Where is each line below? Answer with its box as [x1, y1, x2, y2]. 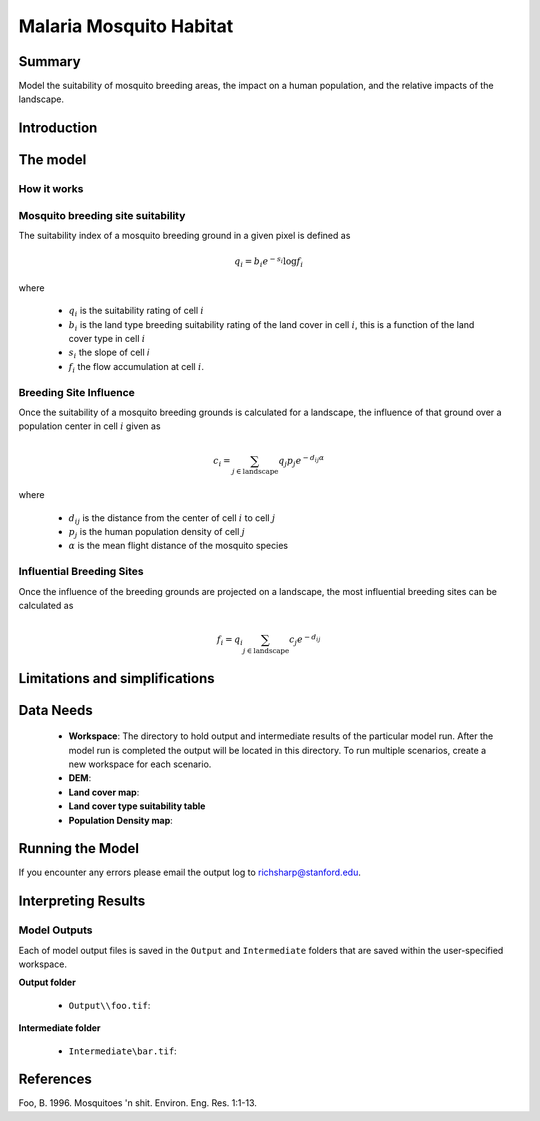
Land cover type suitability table [68, 800, 206, 812]
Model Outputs [18, 923, 93, 937]
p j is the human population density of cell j [68, 526, 245, 540]
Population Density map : [68, 814, 174, 826]
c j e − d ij [288, 632, 321, 647]
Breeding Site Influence [18, 385, 135, 399]
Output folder [18, 976, 77, 989]
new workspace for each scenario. [68, 758, 212, 770]
